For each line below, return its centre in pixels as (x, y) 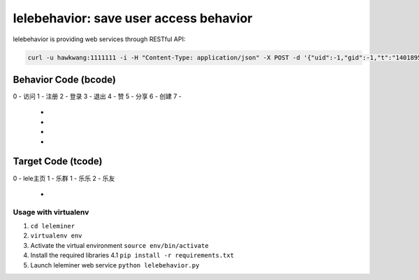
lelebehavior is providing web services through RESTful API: (99, 39)
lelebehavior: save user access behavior (133, 18)
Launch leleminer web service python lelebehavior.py (115, 265)
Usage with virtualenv (51, 212)
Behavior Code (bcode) (65, 79)
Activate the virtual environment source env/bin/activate (119, 245)
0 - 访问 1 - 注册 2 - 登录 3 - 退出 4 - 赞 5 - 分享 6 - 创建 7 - (97, 96)
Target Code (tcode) (58, 162)
